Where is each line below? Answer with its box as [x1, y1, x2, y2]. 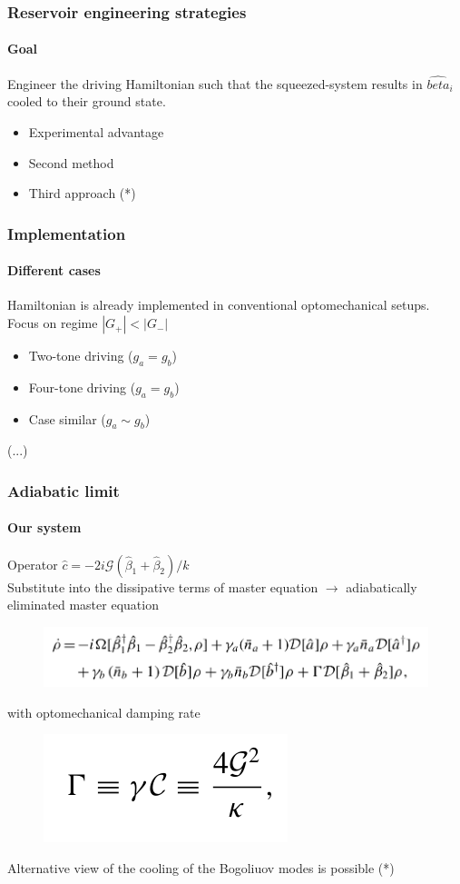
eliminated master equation [7, 595, 159, 614]
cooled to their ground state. [7, 92, 166, 111]
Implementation [7, 222, 126, 244]
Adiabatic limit [7, 479, 120, 502]
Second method [28, 153, 114, 172]
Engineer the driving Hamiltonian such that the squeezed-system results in [7, 74, 423, 93]
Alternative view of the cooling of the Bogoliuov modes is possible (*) [7, 858, 395, 877]
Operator [7, 554, 58, 573]
